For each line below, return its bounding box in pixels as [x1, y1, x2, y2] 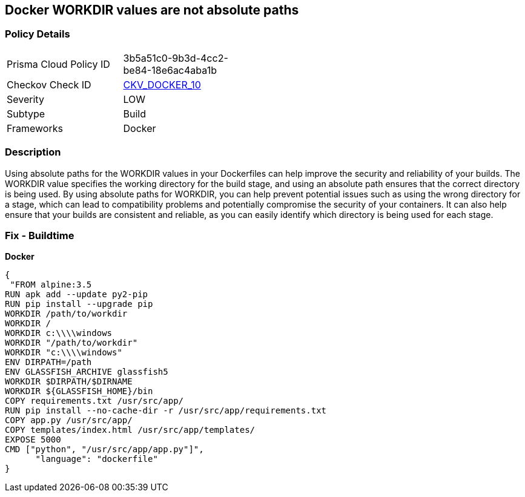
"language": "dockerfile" [35, 454, 158, 464]
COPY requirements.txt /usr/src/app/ [5, 396, 184, 406]
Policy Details [5, 28, 70, 41]
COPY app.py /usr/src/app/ [5, 415, 133, 426]
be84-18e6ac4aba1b [123, 64, 217, 76]
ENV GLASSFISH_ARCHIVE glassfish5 [5, 367, 168, 377]
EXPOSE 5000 [5, 435, 61, 445]
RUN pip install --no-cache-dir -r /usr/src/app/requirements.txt [5, 406, 327, 416]
